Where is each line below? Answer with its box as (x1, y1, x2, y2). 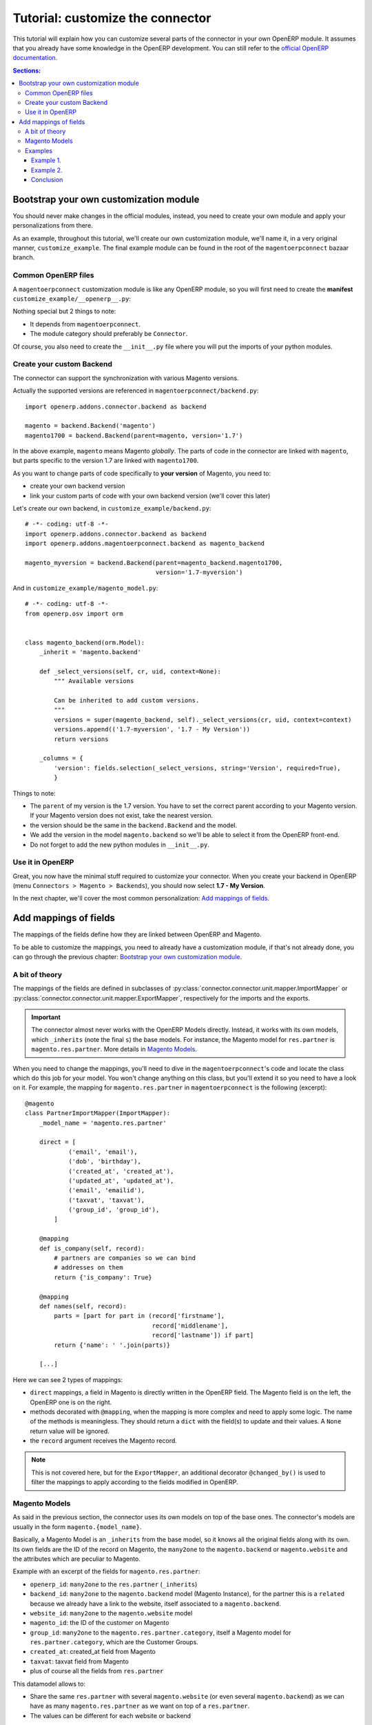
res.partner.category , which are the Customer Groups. (30, 1638, 199, 1646)
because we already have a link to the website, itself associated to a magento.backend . (30, 1599, 282, 1608)
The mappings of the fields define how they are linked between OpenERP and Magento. (12, 930, 262, 938)
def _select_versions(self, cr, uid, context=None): (39, 667, 222, 676)
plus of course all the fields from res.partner (30, 1667, 164, 1675)
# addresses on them (54, 1263, 123, 1272)
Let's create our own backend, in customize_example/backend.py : (12, 504, 211, 513)
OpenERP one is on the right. (30, 1398, 112, 1406)
